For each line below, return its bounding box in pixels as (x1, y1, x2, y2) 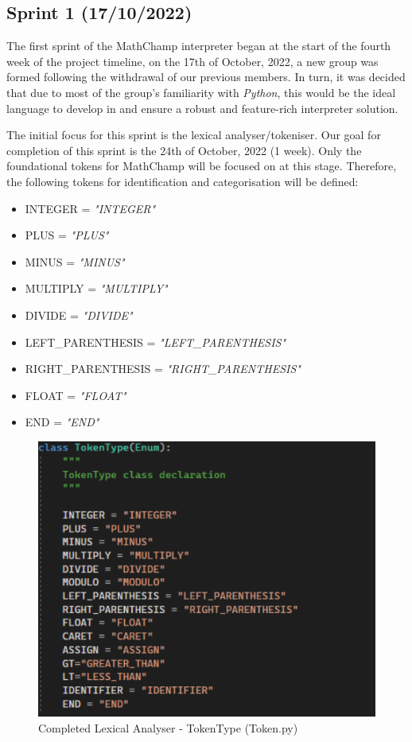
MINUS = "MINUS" (25, 253, 125, 270)
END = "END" (25, 414, 99, 430)
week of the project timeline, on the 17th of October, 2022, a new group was (6, 52, 379, 69)
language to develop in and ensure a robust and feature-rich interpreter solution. (6, 99, 398, 116)
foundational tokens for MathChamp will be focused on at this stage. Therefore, (6, 157, 397, 174)
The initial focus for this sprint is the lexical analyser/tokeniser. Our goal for (6, 126, 381, 143)
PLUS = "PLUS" (25, 227, 109, 243)
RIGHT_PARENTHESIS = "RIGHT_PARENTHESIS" (25, 360, 301, 377)
